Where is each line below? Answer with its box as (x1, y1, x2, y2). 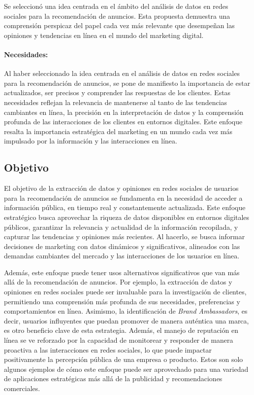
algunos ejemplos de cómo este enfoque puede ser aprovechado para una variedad (4, 363, 249, 374)
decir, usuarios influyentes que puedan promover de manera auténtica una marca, (4, 315, 249, 325)
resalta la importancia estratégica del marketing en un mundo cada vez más (4, 126, 232, 136)
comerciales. (4, 383, 40, 393)
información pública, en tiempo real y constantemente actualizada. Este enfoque (4, 202, 246, 213)
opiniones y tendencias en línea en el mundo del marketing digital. (4, 30, 204, 40)
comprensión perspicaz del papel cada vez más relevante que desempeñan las (4, 20, 235, 31)
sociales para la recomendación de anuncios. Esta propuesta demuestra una (4, 10, 230, 21)
